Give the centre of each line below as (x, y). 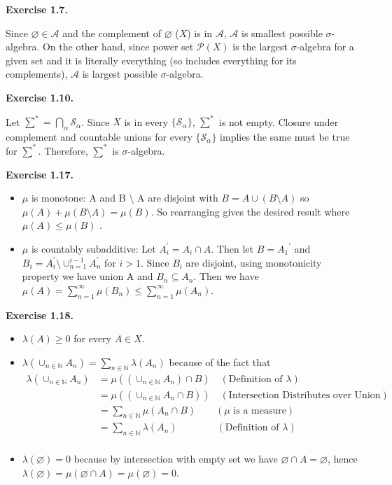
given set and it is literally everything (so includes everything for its (151, 60)
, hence (342, 459)
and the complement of (112, 33)
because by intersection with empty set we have (176, 459)
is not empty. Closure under (279, 121)
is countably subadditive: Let (93, 248)
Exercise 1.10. (40, 97)
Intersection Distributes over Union (304, 395)
